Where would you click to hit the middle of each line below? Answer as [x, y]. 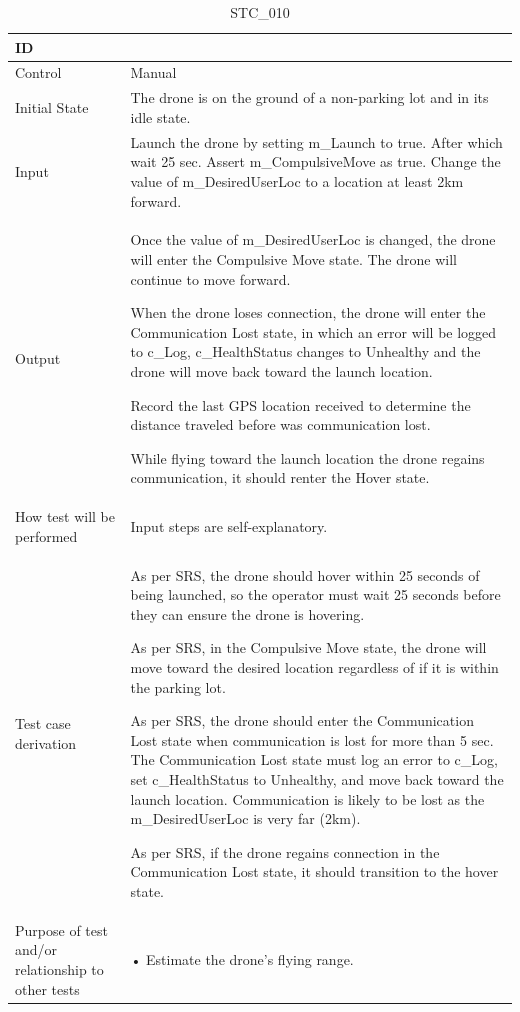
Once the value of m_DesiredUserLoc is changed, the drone [313, 239]
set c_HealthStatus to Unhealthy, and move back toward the [317, 778]
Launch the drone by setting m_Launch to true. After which [316, 141]
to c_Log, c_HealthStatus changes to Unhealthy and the [305, 351]
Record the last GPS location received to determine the [300, 404]
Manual [153, 72]
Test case [43, 722]
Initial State [52, 107]
